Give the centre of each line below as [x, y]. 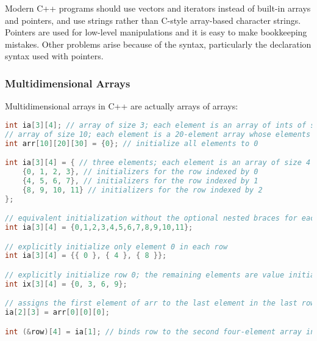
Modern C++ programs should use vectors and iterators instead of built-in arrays [158, 8]
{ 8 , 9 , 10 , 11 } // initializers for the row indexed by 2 [142, 190]
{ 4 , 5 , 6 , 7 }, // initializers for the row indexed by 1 [140, 181]
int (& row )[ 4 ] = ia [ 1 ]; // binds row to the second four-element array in [160, 332]
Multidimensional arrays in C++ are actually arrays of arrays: [122, 106]
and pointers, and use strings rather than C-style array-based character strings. [153, 20]
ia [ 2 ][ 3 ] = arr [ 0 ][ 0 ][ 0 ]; [57, 313]
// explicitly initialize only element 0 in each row [116, 247]
